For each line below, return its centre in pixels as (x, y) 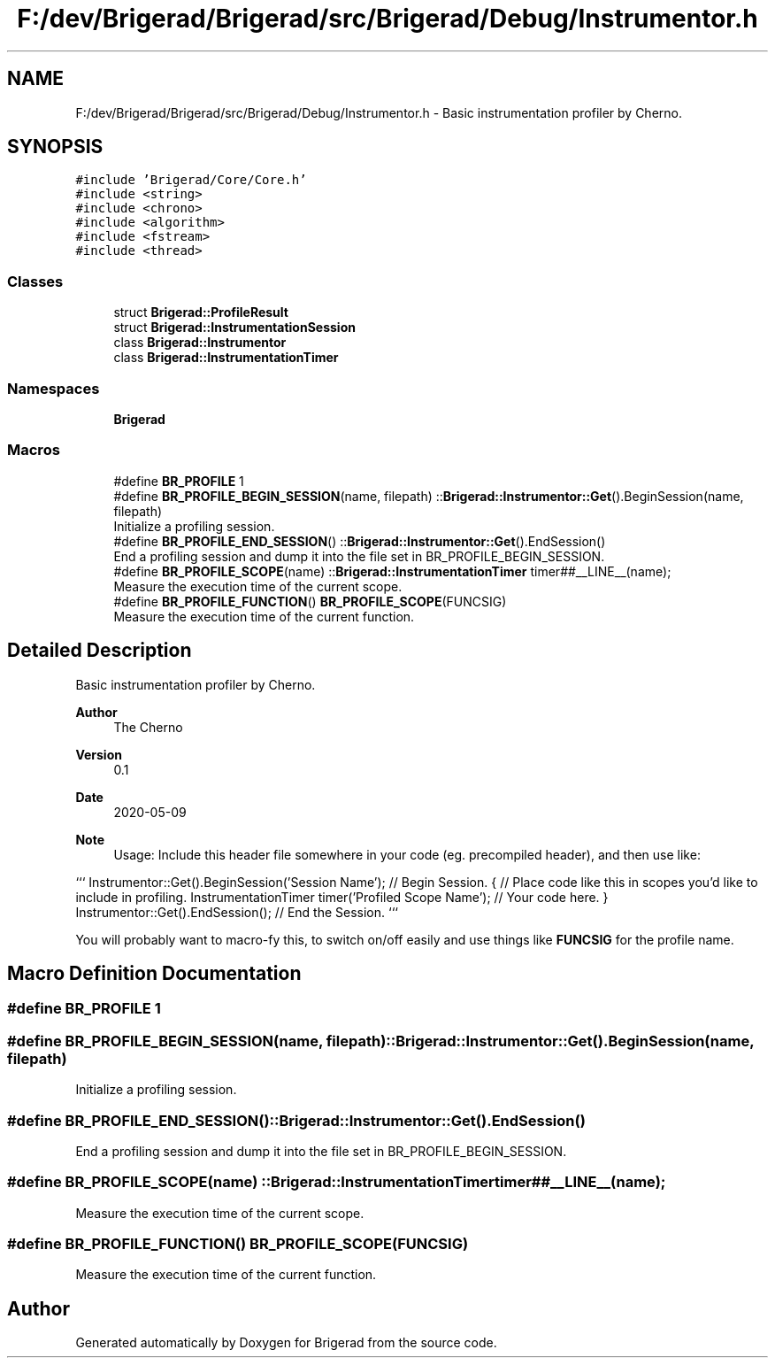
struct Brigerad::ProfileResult (201, 312)
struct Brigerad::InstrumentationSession (234, 328)
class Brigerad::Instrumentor (200, 343)
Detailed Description (100, 651)
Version (99, 754)
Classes (35, 281)
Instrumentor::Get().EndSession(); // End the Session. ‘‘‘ (237, 912)
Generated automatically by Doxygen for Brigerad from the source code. (286, 1343)
